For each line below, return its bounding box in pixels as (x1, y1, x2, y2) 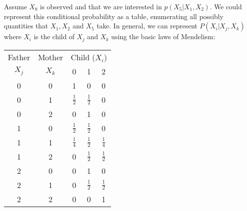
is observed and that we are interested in (40, 1, 162, 11)
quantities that (4, 21, 48, 31)
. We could (210, 1, 242, 11)
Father (8, 51, 30, 63)
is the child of (33, 31, 75, 42)
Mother (38, 51, 63, 63)
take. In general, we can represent (96, 21, 198, 31)
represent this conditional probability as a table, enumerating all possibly (4, 11, 224, 21)
